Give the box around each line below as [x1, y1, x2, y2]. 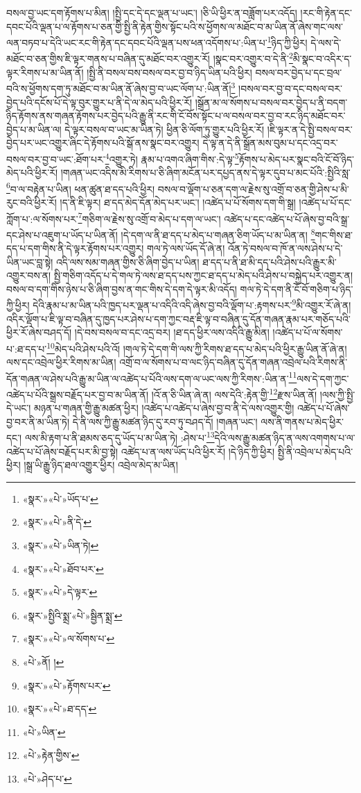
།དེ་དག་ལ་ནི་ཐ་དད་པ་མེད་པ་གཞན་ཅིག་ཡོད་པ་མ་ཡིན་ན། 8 [121, 225, 315, 242]
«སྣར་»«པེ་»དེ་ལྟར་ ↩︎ [22, 585, 98, 599]
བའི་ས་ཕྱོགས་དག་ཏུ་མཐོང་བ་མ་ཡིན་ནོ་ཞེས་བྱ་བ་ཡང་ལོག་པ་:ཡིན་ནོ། [6, 81, 231, 95]
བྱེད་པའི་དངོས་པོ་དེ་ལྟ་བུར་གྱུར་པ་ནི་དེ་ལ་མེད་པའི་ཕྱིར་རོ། [6, 94, 193, 109]
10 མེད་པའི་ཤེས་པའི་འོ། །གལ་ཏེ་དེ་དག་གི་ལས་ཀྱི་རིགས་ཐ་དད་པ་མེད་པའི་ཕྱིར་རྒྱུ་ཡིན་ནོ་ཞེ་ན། [46, 339, 347, 356]
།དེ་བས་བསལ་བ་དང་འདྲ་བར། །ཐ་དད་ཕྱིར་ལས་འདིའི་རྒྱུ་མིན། [74, 325, 270, 340]
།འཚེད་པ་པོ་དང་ [299, 195, 352, 209]
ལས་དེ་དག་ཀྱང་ [297, 371, 349, 385]
